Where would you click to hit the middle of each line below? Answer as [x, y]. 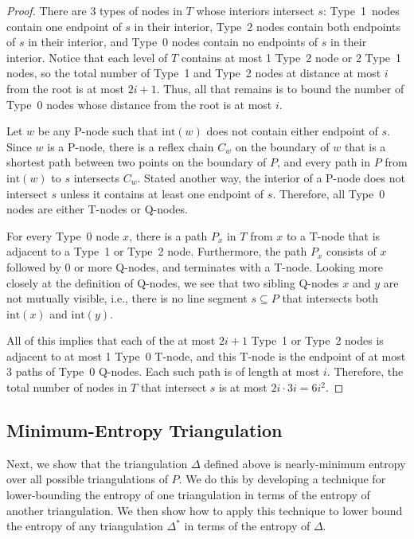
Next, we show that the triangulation [97, 463]
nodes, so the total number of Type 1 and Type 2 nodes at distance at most [194, 73]
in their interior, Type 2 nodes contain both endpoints [267, 26]
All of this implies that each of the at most [111, 340]
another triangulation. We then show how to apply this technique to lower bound [205, 510]
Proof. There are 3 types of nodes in [95, 10]
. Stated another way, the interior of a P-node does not [271, 177]
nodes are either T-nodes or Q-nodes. [97, 209]
